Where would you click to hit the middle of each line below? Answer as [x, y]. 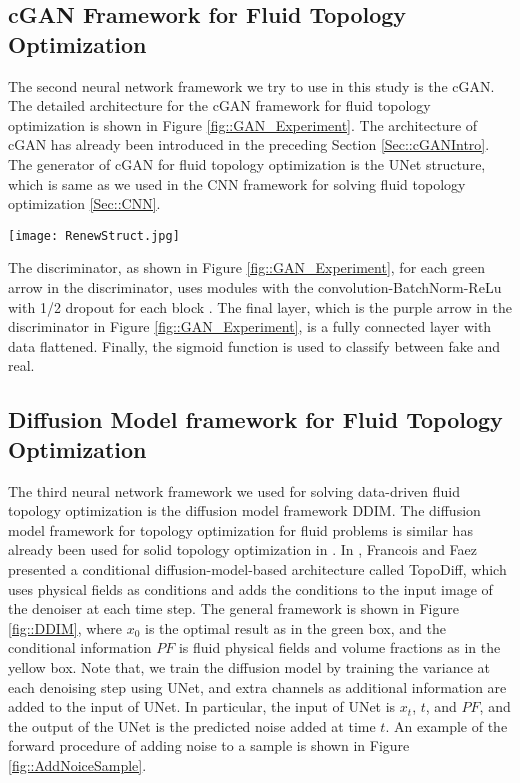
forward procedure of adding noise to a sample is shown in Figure [209, 745]
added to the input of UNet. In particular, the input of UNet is [202, 706]
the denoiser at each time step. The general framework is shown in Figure [233, 608]
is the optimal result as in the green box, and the [295, 627]
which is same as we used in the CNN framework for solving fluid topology [237, 183]
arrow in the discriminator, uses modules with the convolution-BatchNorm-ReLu [255, 287]
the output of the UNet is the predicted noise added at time [192, 725]
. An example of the [446, 725]
